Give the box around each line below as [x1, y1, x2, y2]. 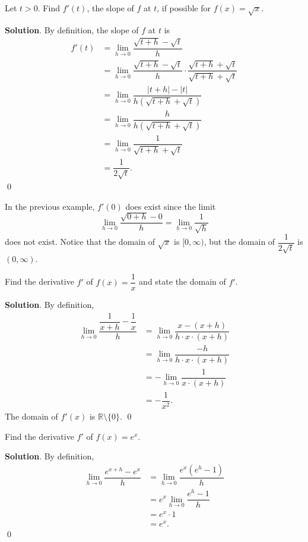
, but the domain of [204, 235, 275, 248]
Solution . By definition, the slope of [5, 23, 139, 36]
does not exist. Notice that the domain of [5, 235, 155, 248]
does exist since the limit [125, 200, 216, 212]
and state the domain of [139, 275, 226, 288]
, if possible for [157, 2, 211, 14]
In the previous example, [5, 200, 95, 212]
